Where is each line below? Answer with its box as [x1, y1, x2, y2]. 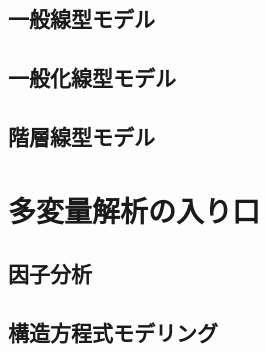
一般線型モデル [8, 3, 155, 34]
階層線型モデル [8, 120, 155, 151]
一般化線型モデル [8, 62, 176, 93]
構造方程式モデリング [8, 316, 218, 347]
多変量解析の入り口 [8, 189, 261, 230]
